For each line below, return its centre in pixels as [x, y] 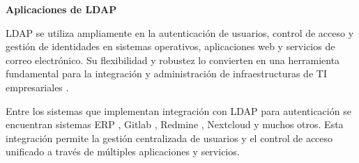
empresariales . [37, 87]
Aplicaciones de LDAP [61, 9]
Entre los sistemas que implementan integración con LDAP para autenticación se [178, 110]
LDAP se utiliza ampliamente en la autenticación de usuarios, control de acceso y [180, 32]
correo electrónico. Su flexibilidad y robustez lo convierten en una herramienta [173, 60]
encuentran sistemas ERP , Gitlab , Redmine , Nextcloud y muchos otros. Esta [175, 124]
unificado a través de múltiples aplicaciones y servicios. [123, 152]
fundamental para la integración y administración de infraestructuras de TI [166, 73]
